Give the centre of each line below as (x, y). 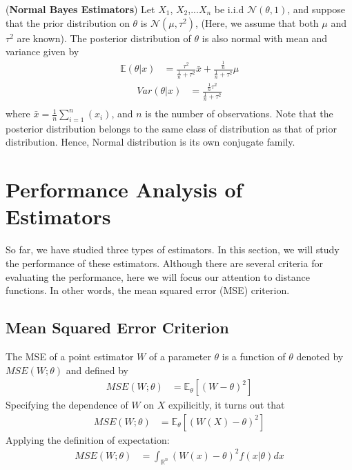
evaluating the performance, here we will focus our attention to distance (158, 276)
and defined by (97, 370)
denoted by (320, 356)
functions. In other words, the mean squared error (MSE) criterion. (148, 290)
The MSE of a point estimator (70, 356)
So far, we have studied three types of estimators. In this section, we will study (173, 249)
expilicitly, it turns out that (226, 405)
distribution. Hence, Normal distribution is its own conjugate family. (150, 142)
